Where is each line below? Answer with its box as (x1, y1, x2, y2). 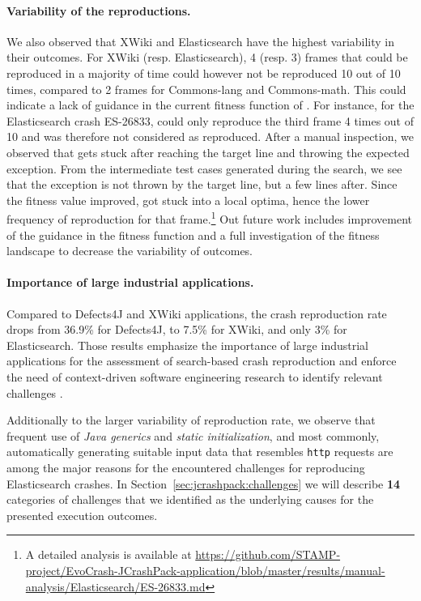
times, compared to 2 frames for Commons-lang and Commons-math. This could (6, 80, 406, 97)
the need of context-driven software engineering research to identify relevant (6, 368, 383, 385)
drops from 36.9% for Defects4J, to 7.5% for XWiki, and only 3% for (6, 321, 347, 338)
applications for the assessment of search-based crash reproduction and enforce (6, 352, 397, 369)
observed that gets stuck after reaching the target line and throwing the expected (6, 143, 410, 160)
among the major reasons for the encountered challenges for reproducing (6, 458, 365, 475)
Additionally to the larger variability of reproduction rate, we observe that (6, 411, 376, 428)
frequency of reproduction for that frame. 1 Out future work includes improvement (6, 208, 412, 227)
